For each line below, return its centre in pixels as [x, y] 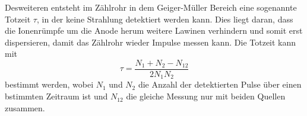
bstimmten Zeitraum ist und [56, 96]
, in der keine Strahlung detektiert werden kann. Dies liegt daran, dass [165, 19]
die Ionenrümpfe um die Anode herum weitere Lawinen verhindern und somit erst [154, 30]
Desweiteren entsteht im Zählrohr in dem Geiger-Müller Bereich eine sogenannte [151, 7]
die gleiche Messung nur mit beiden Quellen [206, 96]
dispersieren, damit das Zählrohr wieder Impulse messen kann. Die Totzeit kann [151, 42]
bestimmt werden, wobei [49, 84]
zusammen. [25, 107]
